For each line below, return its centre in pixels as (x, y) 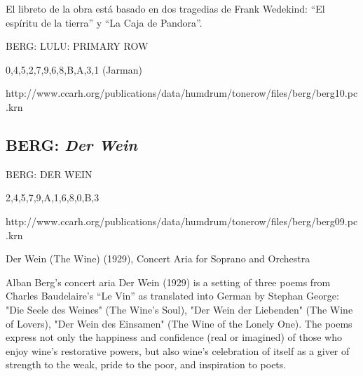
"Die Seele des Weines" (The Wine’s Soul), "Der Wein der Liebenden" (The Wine (179, 309)
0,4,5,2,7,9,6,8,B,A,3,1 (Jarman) (74, 69)
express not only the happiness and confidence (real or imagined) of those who (174, 337)
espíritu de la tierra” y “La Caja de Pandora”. (104, 22)
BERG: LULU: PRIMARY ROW (77, 46)
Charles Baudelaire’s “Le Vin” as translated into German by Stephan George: (172, 296)
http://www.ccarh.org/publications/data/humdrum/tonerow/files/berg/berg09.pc (182, 221)
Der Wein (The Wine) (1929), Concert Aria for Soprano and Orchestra (158, 258)
